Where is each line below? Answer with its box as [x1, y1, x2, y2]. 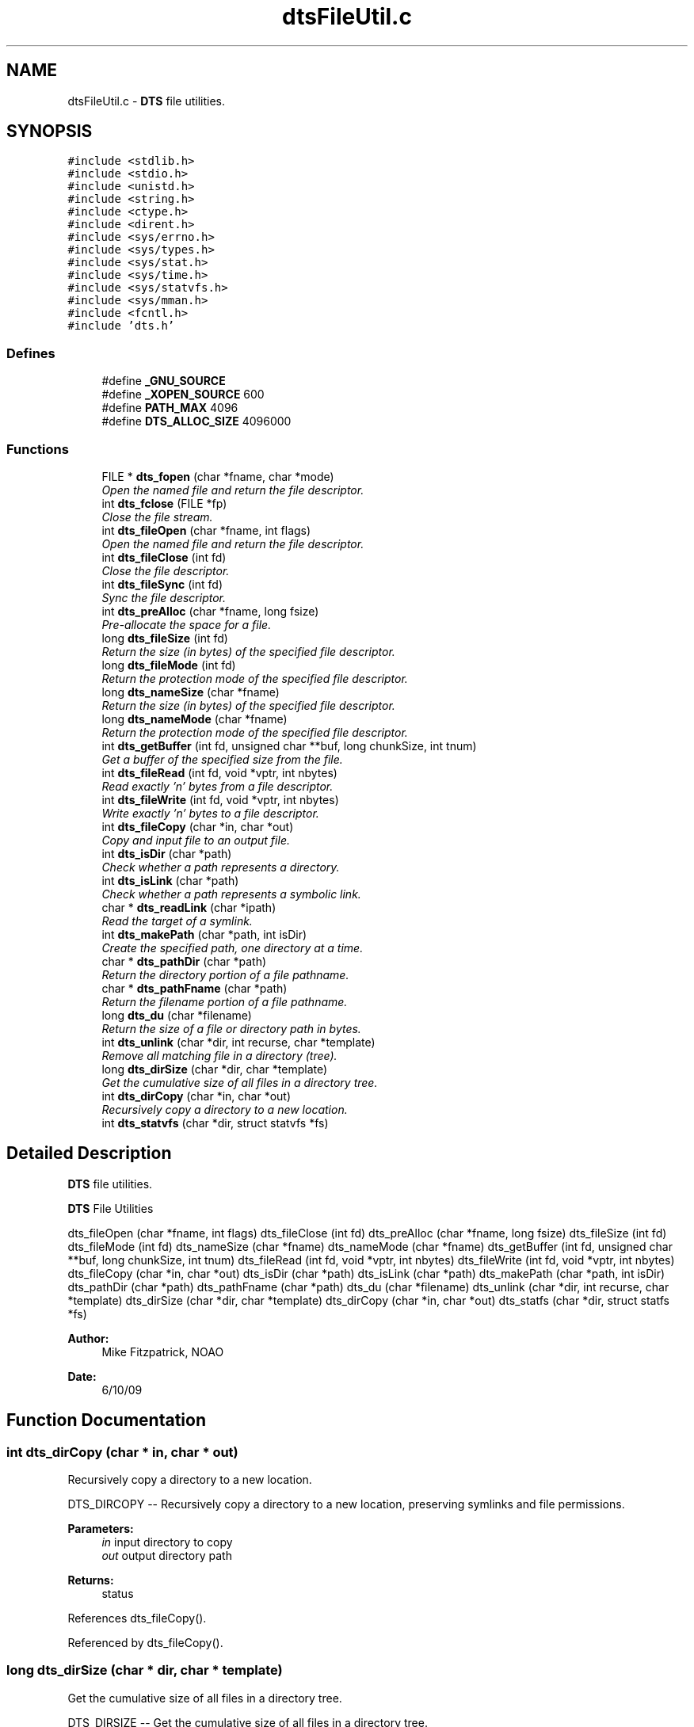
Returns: [67, 1573, 114, 1587]
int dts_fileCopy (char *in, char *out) [101, 819, 294, 833]
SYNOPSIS [6, 121, 93, 142]
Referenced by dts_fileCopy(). [67, 1636, 223, 1649]
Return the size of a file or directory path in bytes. [101, 1021, 361, 1035]
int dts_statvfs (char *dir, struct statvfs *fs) [101, 1115, 329, 1130]
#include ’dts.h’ [67, 319, 175, 333]
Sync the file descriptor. [101, 590, 227, 604]
